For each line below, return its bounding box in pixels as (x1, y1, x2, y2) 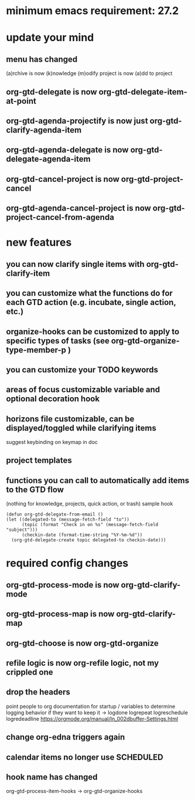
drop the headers (6, 687, 70, 697)
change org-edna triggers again (6, 732, 125, 743)
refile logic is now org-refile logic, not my (6, 658, 159, 668)
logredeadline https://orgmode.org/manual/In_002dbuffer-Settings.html (6, 715, 179, 722)
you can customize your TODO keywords (6, 365, 159, 375)
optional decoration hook (6, 394, 100, 404)
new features (6, 236, 72, 249)
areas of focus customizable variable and (6, 385, 160, 395)
